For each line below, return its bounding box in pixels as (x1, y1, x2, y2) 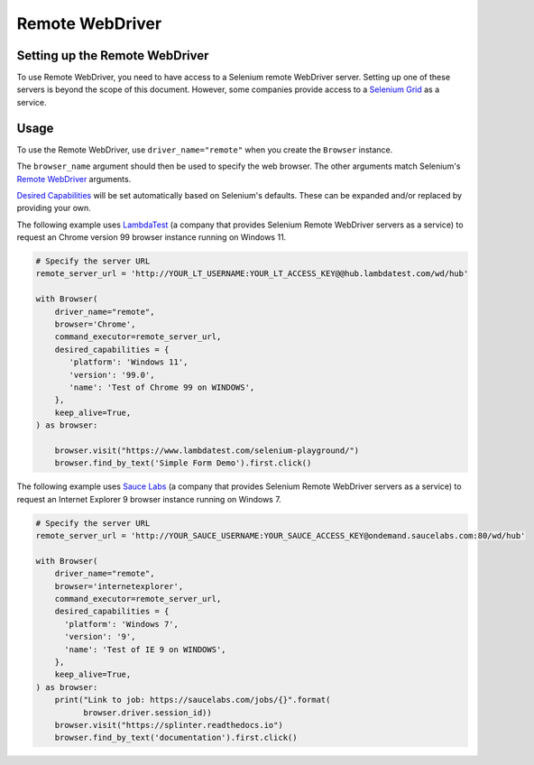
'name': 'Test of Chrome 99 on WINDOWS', (69, 382, 255, 392)
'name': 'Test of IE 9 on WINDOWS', (64, 644, 226, 654)
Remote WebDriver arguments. (16, 173, 132, 184)
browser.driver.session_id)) (82, 707, 212, 717)
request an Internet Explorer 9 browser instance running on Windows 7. (16, 493, 281, 504)
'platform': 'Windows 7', (64, 619, 180, 629)
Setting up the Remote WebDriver (16, 48, 209, 63)
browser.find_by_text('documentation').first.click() (54, 733, 298, 743)
